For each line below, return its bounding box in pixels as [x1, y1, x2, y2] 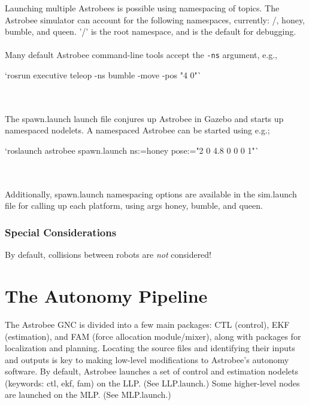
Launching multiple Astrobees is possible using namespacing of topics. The [5, 2, 280, 14]
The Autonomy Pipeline [5, 283, 208, 307]
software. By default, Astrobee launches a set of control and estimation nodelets [5, 365, 298, 377]
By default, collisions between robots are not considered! [5, 248, 212, 261]
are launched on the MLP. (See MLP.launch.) [5, 388, 171, 401]
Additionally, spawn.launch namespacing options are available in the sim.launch [5, 187, 297, 200]
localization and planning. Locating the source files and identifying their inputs [5, 342, 295, 354]
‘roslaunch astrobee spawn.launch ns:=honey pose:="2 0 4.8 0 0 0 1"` [5, 144, 259, 156]
